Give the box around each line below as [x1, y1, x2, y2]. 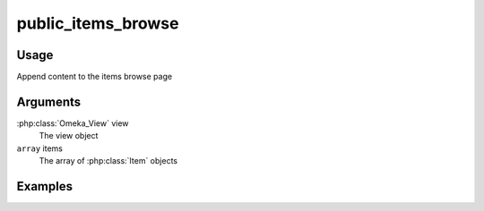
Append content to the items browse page [16, 72, 173, 82]
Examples [16, 179, 73, 194]
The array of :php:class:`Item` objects [39, 156, 178, 166]
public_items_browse [16, 13, 179, 33]
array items [16, 143, 63, 154]
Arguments [16, 94, 82, 109]
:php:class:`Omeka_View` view [16, 117, 129, 129]
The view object [39, 131, 99, 141]
